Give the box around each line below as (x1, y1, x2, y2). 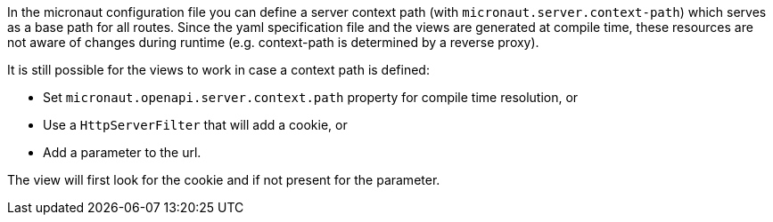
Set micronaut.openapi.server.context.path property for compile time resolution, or (43, 90, 579, 105)
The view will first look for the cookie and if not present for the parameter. (7, 172, 440, 187)
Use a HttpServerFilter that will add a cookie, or (43, 117, 348, 132)
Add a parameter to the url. (43, 145, 201, 160)
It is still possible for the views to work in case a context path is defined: (7, 62, 430, 77)
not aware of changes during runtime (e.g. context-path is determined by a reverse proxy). (7, 35, 539, 50)
